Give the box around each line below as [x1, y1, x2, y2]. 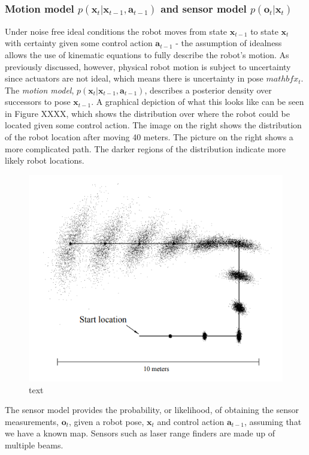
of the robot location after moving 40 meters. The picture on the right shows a [5, 131, 293, 143]
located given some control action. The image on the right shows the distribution [5, 119, 302, 131]
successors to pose [5, 95, 71, 108]
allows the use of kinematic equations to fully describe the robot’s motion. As [5, 48, 289, 61]
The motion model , [5, 83, 74, 96]
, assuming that [244, 415, 302, 427]
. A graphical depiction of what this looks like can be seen [91, 95, 304, 108]
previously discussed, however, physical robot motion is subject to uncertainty [5, 60, 291, 73]
